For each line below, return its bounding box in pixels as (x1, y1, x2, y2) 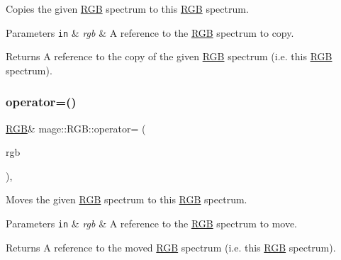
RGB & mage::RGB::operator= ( (6, 120, 146, 135)
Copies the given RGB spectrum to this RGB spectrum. (6, 1, 249, 16)
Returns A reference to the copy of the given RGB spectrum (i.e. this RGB (6, 49, 332, 64)
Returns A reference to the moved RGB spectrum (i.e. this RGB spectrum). (6, 239, 336, 254)
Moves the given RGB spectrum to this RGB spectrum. (6, 192, 247, 207)
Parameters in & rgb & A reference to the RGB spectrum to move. (6, 216, 298, 231)
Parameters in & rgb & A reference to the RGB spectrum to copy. (6, 25, 294, 40)
